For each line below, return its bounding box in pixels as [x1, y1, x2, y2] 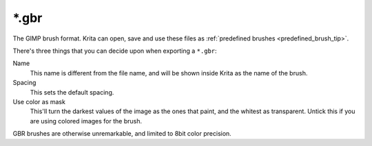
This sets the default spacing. [30, 88, 114, 96]
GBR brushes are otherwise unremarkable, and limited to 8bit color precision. [12, 130, 232, 138]
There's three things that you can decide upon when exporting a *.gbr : [12, 47, 217, 55]
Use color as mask [12, 97, 65, 106]
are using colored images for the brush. [30, 117, 143, 125]
